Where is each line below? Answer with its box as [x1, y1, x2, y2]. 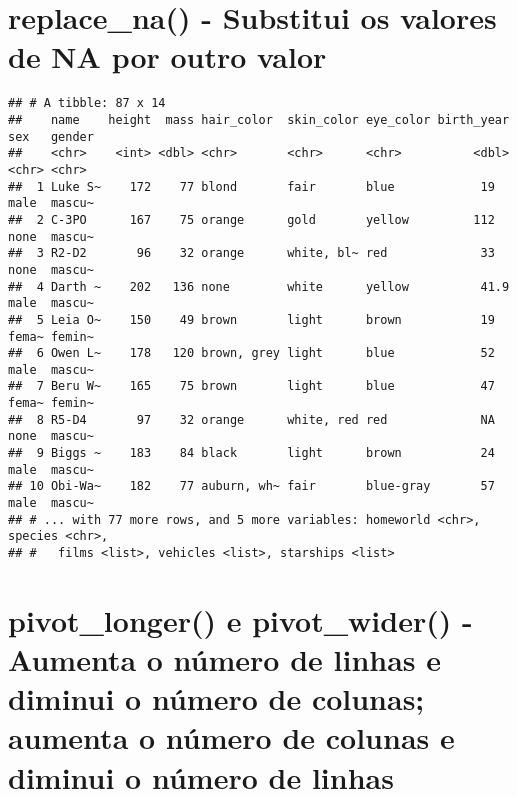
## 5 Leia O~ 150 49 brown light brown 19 [8, 312, 495, 327]
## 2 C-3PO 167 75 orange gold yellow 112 [8, 212, 495, 227]
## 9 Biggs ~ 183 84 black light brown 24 [8, 446, 495, 461]
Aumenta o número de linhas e [8, 639, 442, 680]
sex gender [8, 129, 94, 144]
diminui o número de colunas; [8, 678, 425, 719]
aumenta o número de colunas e [8, 717, 455, 758]
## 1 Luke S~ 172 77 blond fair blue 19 [8, 179, 495, 194]
